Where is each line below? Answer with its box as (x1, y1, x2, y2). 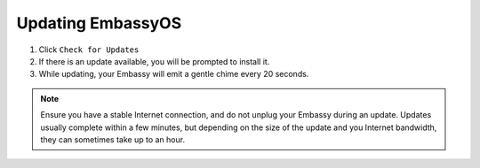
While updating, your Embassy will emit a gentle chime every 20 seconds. (38, 69, 309, 80)
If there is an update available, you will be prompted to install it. (38, 56, 270, 66)
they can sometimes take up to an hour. (40, 134, 186, 145)
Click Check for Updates (38, 44, 140, 55)
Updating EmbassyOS (16, 13, 182, 33)
